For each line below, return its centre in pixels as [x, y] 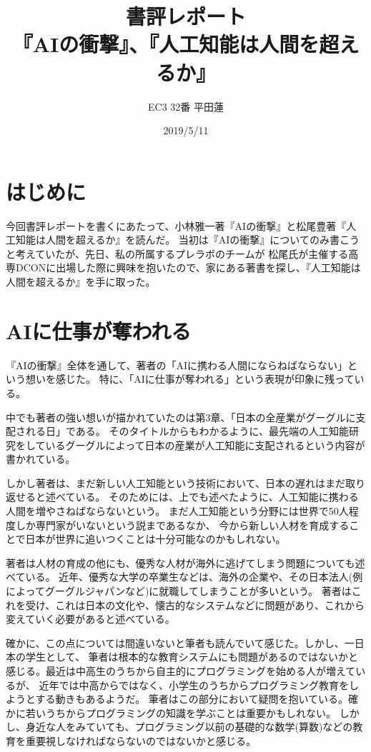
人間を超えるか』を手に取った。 [81, 281]
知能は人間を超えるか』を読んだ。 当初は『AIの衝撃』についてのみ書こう [187, 240]
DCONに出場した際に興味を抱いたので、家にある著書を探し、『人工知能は [188, 267]
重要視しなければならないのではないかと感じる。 [140, 740]
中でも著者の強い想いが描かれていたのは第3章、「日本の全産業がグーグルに [181, 417]
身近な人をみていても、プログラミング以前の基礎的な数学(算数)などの [189, 727]
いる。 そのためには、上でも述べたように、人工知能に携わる [217, 497]
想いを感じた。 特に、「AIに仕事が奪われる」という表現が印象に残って [190, 379]
